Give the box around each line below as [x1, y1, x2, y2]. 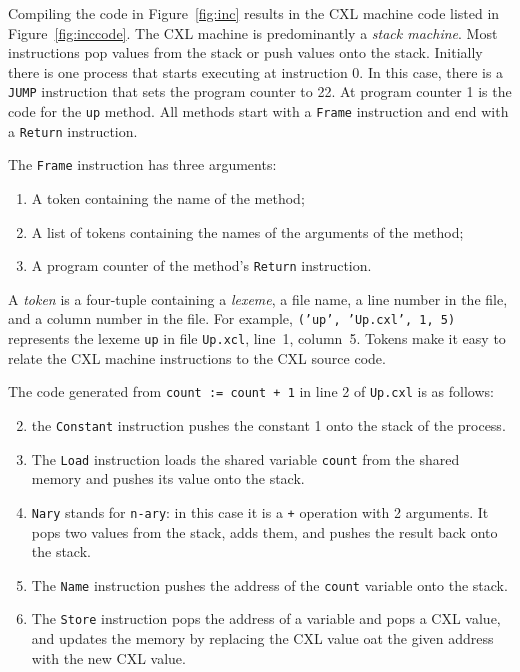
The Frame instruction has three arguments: [8, 154, 277, 175]
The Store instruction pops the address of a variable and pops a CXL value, [31, 608, 501, 629]
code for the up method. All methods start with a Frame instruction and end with [8, 101, 509, 122]
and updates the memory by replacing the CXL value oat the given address [31, 628, 494, 649]
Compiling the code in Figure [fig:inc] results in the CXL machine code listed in [8, 3, 500, 23]
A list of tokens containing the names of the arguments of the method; [31, 221, 464, 242]
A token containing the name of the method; [31, 188, 305, 208]
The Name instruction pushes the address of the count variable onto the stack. [31, 574, 508, 595]
